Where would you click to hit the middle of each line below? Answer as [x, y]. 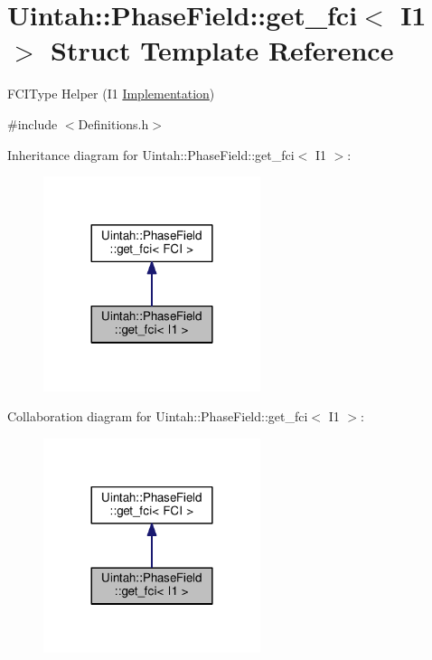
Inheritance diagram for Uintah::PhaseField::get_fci [151, 154]
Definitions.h [113, 123]
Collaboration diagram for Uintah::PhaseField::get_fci [158, 416]
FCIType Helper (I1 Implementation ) [111, 94]
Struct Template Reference [222, 50]
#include [33, 123]
